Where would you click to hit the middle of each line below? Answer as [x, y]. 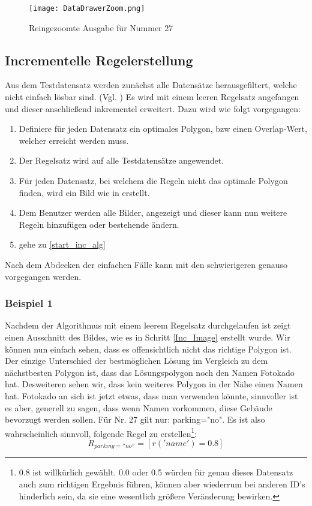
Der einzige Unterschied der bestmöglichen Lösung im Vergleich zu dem [136, 361]
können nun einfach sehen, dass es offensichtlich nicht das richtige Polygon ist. [148, 349]
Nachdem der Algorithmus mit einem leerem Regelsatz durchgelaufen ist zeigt [148, 325]
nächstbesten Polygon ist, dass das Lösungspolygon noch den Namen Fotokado [150, 372]
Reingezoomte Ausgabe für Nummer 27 [101, 27]
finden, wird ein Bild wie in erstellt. [84, 192]
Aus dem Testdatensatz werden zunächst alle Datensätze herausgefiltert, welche [151, 85]
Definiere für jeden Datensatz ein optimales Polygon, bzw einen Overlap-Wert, [163, 129]
